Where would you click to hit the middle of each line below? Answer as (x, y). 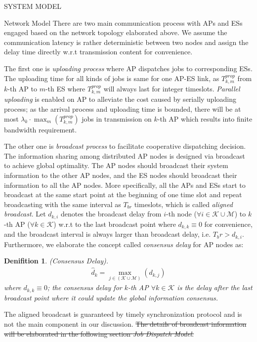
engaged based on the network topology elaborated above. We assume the (116, 32)
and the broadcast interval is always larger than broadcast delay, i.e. (107, 234)
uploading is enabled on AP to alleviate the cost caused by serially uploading (120, 99)
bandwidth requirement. (41, 129)
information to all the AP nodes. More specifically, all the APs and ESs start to (125, 185)
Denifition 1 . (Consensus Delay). (56, 261)
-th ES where (65, 88)
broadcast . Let (25, 214)
